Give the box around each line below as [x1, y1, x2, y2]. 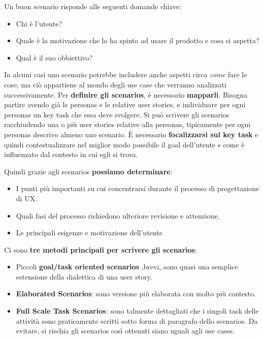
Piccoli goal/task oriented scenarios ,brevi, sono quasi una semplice [16, 261, 238, 272]
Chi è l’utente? [16, 18, 62, 28]
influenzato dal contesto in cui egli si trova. [4, 149, 138, 160]
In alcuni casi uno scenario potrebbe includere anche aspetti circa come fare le [4, 69, 247, 80]
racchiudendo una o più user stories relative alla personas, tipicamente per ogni [4, 119, 251, 130]
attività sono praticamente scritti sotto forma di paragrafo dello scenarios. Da [16, 315, 258, 326]
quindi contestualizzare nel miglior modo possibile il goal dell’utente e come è [4, 139, 245, 149]
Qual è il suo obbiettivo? [16, 52, 93, 63]
